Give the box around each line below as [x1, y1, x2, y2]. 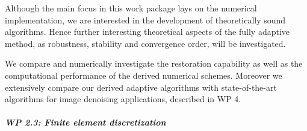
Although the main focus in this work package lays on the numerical [5, 2, 257, 14]
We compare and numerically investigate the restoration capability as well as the [5, 57, 303, 70]
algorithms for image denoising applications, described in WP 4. [5, 93, 241, 105]
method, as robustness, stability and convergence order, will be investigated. [5, 37, 286, 49]
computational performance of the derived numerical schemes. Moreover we [5, 69, 282, 81]
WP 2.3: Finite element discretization [5, 116, 166, 129]
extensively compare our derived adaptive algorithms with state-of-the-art [5, 81, 277, 93]
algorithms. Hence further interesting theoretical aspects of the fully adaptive [5, 25, 290, 38]
